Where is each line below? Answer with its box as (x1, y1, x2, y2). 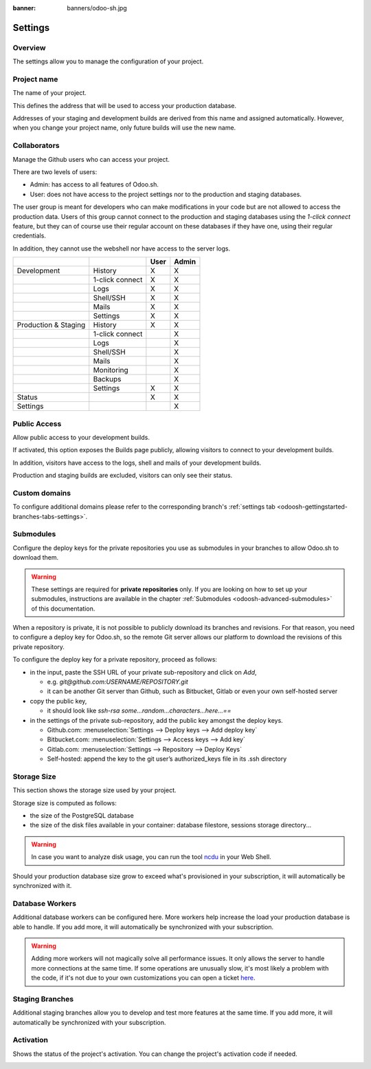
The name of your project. (12, 89, 87, 97)
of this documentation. (31, 604, 95, 613)
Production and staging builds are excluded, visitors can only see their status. (12, 472, 233, 480)
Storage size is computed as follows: (12, 798, 117, 807)
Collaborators (12, 141, 60, 151)
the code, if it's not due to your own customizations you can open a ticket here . (31, 974, 256, 982)
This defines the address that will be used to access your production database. (12, 101, 237, 109)
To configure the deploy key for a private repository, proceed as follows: (12, 655, 218, 664)
